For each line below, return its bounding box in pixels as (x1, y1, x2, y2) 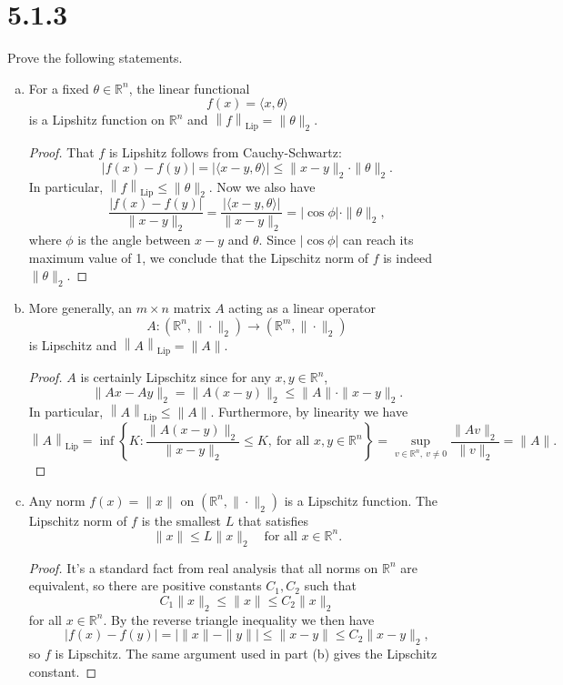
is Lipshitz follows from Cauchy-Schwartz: (108, 143, 342, 162)
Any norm (28, 490, 85, 509)
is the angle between (77, 230, 191, 249)
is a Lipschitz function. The (284, 490, 438, 509)
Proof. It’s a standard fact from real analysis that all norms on (28, 558, 378, 577)
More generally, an (28, 298, 133, 317)
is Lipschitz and (28, 335, 117, 354)
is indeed (383, 247, 432, 267)
